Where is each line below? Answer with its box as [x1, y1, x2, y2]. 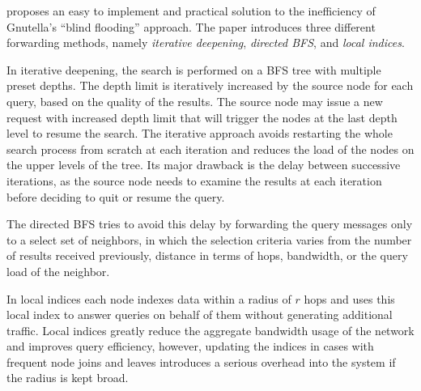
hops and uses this [304, 290, 395, 307]
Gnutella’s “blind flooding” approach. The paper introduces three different [6, 18, 376, 35]
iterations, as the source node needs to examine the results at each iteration [6, 172, 382, 189]
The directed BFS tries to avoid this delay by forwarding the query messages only [6, 215, 413, 232]
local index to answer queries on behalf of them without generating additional [6, 306, 393, 323]
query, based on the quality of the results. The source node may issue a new [6, 92, 383, 109]
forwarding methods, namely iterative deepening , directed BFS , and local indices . [6, 34, 405, 51]
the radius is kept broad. [6, 369, 129, 386]
